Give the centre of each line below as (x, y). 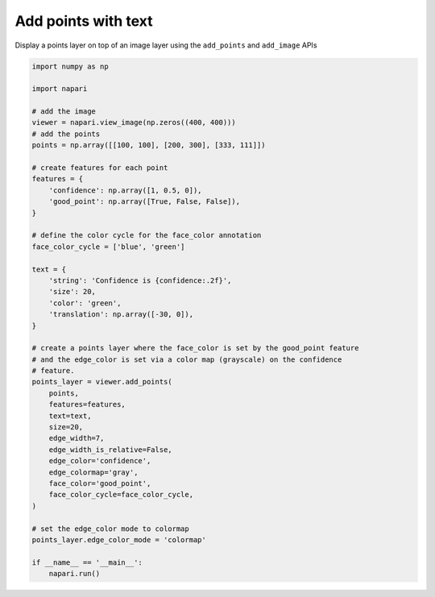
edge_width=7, (77, 438)
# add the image (64, 112)
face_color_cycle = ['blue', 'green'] (108, 247)
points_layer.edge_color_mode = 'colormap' (119, 539)
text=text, (70, 416)
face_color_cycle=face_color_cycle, (121, 495)
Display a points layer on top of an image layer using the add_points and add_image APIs (166, 45)
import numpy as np (70, 66)
